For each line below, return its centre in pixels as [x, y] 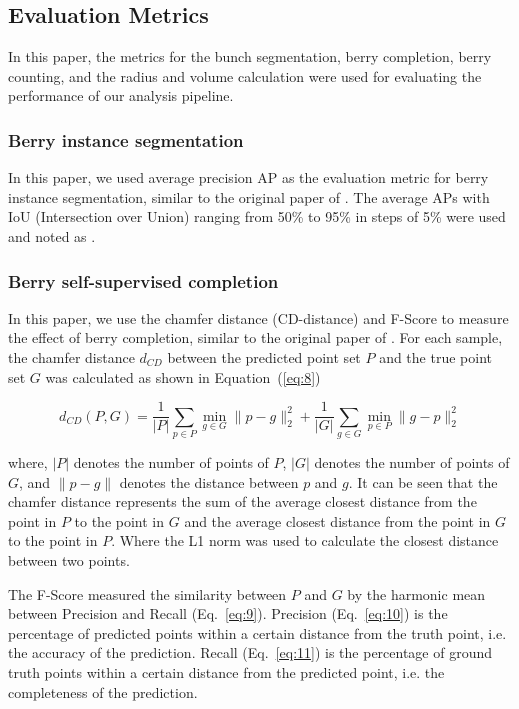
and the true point [435, 356]
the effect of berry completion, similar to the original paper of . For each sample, [255, 337]
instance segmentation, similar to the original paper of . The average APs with [249, 196]
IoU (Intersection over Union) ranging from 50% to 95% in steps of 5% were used [257, 216]
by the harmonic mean [416, 593]
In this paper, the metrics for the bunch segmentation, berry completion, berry [250, 56]
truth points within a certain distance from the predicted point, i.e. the [226, 671]
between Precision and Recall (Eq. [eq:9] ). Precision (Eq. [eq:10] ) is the [228, 613]
